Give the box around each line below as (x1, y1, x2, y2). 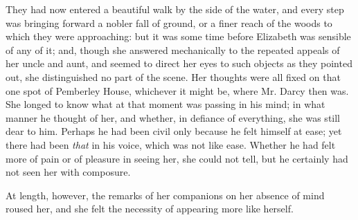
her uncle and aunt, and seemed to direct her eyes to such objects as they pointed (6, 56, 352, 71)
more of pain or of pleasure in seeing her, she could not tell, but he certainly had (6, 151, 348, 165)
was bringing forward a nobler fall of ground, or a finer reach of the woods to (6, 15, 332, 30)
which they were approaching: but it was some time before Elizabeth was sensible (6, 29, 351, 44)
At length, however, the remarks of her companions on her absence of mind (6, 187, 325, 202)
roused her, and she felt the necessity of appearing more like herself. (6, 201, 294, 216)
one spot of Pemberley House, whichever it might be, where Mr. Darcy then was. (6, 83, 349, 98)
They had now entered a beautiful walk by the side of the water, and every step (6, 2, 344, 16)
